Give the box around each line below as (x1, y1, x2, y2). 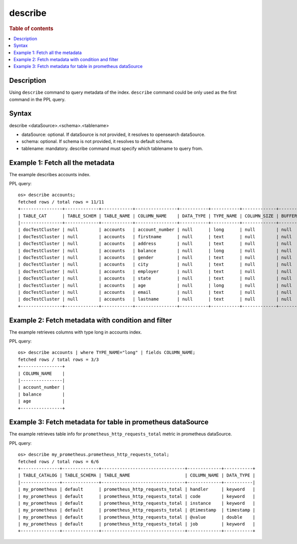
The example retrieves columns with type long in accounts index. (9, 329, 142, 335)
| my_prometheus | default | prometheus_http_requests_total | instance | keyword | (18, 500, 256, 506)
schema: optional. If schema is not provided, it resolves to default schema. (21, 138, 173, 144)
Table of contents (9, 25, 54, 32)
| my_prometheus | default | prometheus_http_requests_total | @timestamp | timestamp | (18, 507, 256, 513)
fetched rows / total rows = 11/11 (18, 199, 104, 204)
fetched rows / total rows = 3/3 (18, 356, 99, 362)
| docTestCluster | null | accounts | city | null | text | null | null (18, 262, 292, 268)
